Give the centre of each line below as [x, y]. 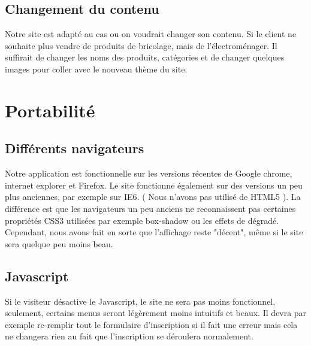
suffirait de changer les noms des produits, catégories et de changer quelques [145, 57]
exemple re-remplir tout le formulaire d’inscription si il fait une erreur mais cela [151, 324]
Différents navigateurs [75, 148]
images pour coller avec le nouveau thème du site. [96, 69]
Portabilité [50, 110]
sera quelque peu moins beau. [59, 243]
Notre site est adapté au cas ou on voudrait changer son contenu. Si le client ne [151, 34]
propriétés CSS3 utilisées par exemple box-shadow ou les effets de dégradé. [142, 220]
